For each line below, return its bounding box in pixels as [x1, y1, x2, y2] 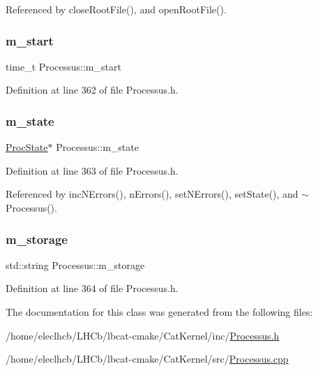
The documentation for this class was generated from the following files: [6, 305, 313, 319]
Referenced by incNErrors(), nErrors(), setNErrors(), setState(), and [6, 187, 298, 201]
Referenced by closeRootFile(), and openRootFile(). [6, 2, 227, 16]
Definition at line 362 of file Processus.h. [6, 82, 179, 97]
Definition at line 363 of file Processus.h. [6, 163, 179, 177]
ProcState [6, 140, 48, 154]
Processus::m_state [56, 140, 139, 154]
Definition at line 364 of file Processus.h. [6, 281, 179, 296]
